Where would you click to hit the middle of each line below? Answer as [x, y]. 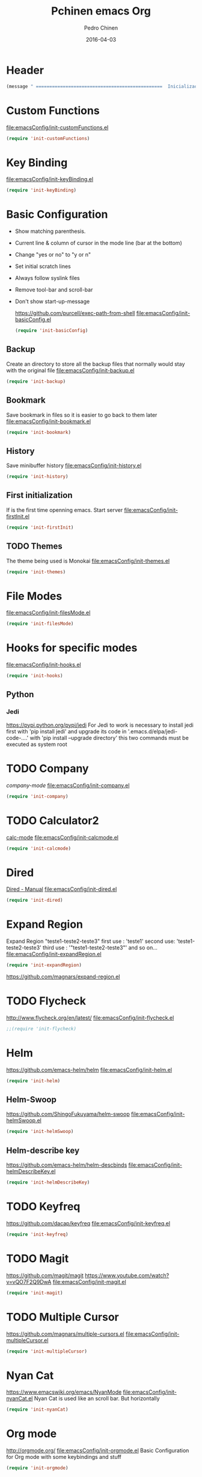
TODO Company [47, 768]
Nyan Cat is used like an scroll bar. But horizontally [97, 1399]
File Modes [34, 596]
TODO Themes [34, 547]
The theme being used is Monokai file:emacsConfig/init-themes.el [88, 561]
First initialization [39, 495]
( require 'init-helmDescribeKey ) [48, 1182]
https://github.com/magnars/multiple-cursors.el [65, 1334]
